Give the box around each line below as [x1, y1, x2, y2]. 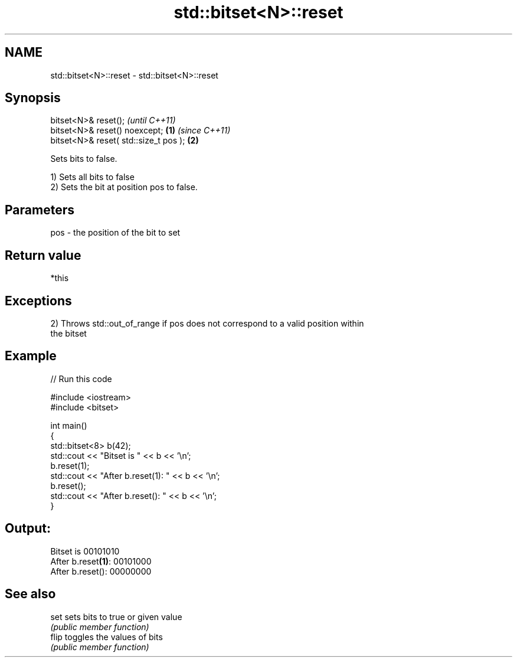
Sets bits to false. [50, 154, 117, 164]
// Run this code [50, 373, 112, 384]
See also [5, 586, 56, 602]
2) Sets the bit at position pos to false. [50, 182, 198, 193]
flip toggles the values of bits [50, 631, 163, 642]
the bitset [50, 328, 87, 338]
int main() [50, 420, 87, 431]
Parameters [5, 202, 74, 217]
